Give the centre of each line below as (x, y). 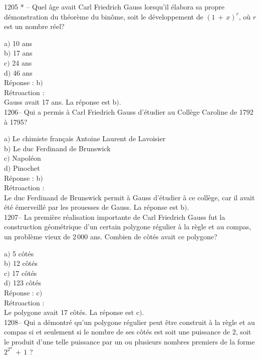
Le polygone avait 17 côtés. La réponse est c (72, 312)
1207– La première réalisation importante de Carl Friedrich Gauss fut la (115, 217)
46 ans (23, 72)
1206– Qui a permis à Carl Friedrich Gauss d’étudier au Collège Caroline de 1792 (129, 111)
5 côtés (23, 253)
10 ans (23, 43)
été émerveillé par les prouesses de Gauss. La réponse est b (94, 207)
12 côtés (25, 263)
